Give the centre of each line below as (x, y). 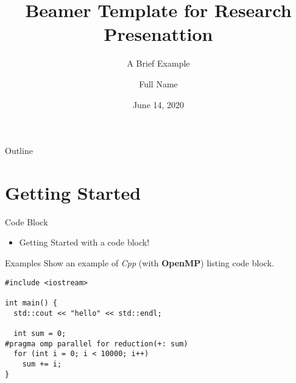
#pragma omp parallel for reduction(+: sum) (97, 344)
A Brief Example (158, 63)
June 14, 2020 (158, 104)
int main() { (31, 303)
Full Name (158, 83)
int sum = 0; (40, 333)
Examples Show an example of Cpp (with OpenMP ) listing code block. (139, 263)
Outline (19, 151)
